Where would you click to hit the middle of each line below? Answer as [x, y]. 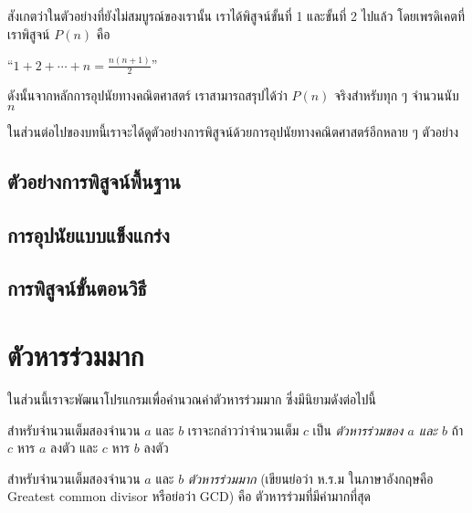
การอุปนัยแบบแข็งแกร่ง [89, 234]
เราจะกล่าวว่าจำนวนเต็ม [243, 429]
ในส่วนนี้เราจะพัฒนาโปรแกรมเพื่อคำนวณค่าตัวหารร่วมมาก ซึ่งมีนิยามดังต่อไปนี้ [192, 398]
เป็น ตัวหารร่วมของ [358, 429]
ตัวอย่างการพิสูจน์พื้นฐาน [94, 180]
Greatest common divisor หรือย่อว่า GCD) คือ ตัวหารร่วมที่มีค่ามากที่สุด [189, 496]
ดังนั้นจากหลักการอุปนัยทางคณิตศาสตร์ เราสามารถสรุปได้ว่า [147, 95]
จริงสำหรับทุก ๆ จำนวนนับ [397, 95]
